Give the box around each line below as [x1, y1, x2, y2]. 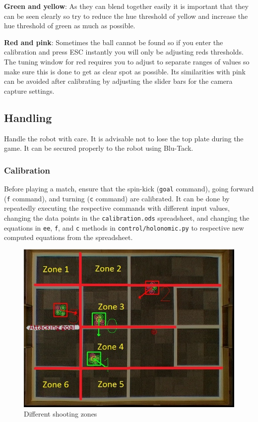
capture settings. [4, 85, 55, 96]
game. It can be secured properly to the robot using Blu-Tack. [4, 143, 193, 153]
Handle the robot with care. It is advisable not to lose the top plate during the [4, 133, 244, 143]
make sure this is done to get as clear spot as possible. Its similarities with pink [4, 66, 246, 76]
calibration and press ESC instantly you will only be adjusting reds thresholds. [4, 47, 244, 57]
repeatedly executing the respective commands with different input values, [4, 203, 230, 213]
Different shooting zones [24, 409, 97, 419]
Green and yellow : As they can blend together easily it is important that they [4, 1, 249, 11]
